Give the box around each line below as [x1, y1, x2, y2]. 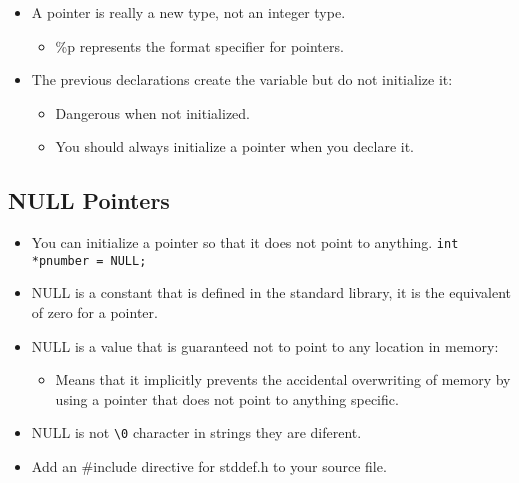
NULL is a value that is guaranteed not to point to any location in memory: [31, 335, 499, 356]
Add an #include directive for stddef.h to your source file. [31, 456, 387, 477]
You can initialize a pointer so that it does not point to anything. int [31, 232, 459, 253]
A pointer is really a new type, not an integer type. [31, 2, 346, 22]
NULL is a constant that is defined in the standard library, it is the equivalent [31, 282, 512, 303]
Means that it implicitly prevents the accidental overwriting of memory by [55, 369, 511, 390]
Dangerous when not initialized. [55, 102, 250, 123]
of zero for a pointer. [31, 302, 158, 323]
